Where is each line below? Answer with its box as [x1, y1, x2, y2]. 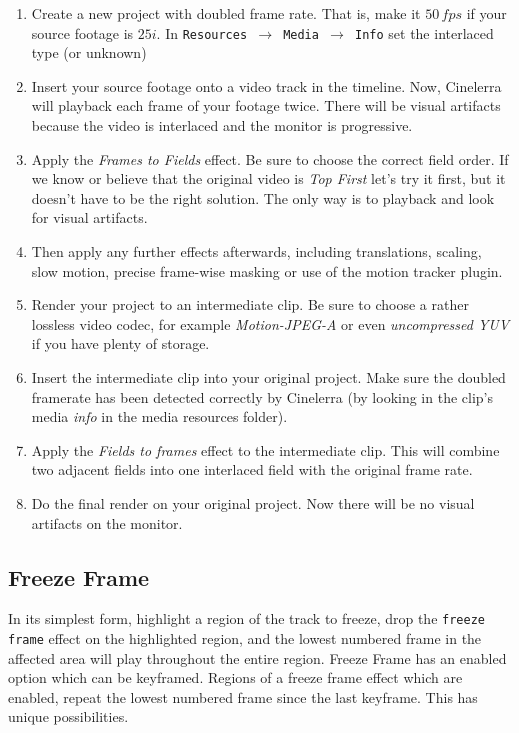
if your [466, 3, 507, 23]
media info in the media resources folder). [31, 406, 288, 427]
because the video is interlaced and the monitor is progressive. [31, 115, 413, 136]
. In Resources [156, 22, 248, 43]
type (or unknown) [31, 42, 147, 63]
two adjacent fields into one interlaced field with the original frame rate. [31, 459, 473, 480]
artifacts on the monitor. [31, 512, 183, 533]
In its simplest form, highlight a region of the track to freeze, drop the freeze [8, 608, 485, 629]
